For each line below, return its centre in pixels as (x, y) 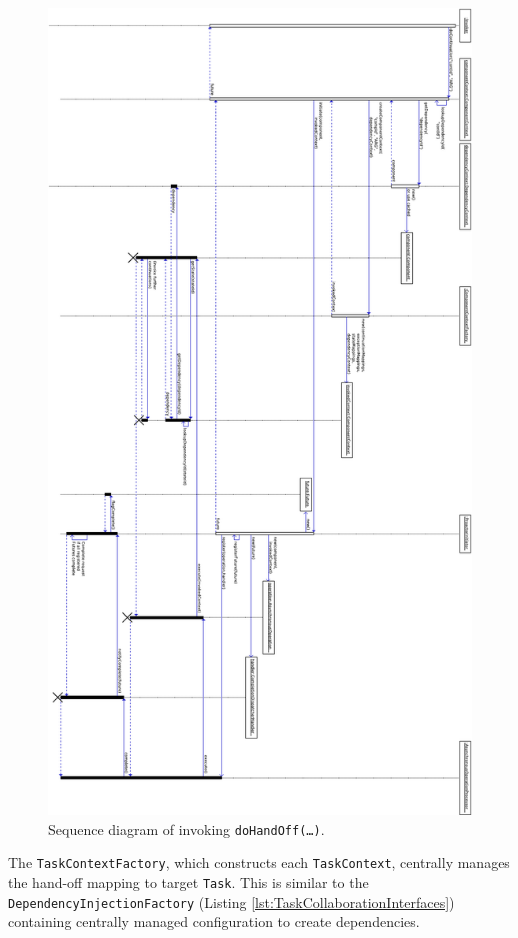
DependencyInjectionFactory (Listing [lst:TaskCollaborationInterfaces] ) (231, 901)
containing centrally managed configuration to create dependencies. (214, 921)
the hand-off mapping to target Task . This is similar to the (188, 881)
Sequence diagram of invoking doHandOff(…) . (186, 828)
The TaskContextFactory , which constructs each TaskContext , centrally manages (259, 862)
